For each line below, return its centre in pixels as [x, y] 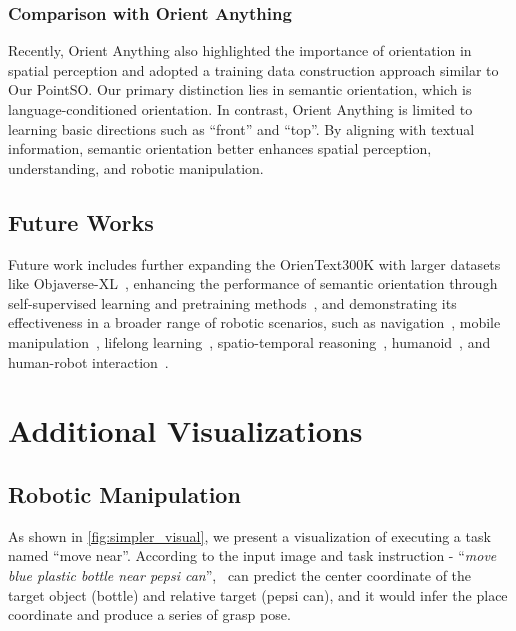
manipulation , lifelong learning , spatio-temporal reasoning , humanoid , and [249, 341]
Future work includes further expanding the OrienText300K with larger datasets [254, 263]
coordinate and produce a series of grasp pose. [149, 614]
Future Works [81, 221]
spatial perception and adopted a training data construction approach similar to [253, 69]
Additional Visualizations [185, 430]
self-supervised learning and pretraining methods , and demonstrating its [232, 302]
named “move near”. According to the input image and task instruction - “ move [252, 555]
